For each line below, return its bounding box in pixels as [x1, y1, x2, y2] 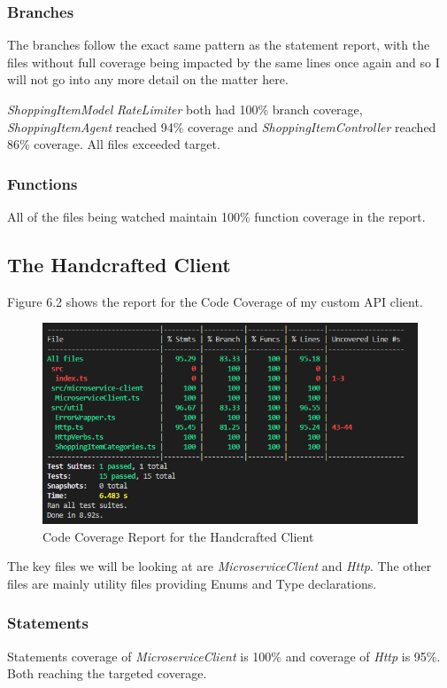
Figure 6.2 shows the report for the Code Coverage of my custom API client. [7, 292, 423, 310]
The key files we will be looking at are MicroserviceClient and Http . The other [7, 557, 432, 575]
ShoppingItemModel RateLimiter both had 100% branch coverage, [7, 100, 363, 118]
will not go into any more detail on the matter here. [7, 70, 289, 89]
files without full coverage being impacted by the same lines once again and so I [7, 52, 440, 71]
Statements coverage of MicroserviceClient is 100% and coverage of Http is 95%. [7, 646, 441, 665]
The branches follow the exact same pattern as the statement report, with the [7, 35, 430, 54]
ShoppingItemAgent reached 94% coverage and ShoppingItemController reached [7, 117, 436, 136]
